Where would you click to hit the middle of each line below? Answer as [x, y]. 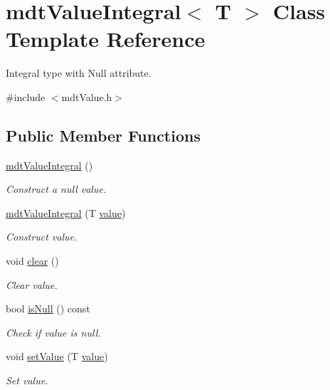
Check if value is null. [53, 332]
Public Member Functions [103, 135]
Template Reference [106, 39]
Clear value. [32, 284]
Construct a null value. [56, 189]
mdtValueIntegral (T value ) [66, 212]
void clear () [32, 261]
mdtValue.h [87, 96]
